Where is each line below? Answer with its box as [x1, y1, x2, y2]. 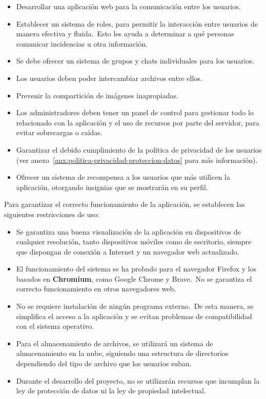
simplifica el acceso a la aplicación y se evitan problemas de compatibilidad [16, 310, 252, 321]
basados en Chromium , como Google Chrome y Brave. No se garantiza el [16, 273, 252, 284]
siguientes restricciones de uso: [4, 208, 99, 219]
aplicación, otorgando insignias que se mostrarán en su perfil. [16, 181, 208, 192]
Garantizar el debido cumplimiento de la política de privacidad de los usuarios [16, 144, 262, 155]
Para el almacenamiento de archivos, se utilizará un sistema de [16, 338, 213, 348]
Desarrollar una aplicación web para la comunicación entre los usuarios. [16, 1, 241, 11]
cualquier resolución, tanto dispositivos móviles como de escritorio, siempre [16, 236, 252, 247]
